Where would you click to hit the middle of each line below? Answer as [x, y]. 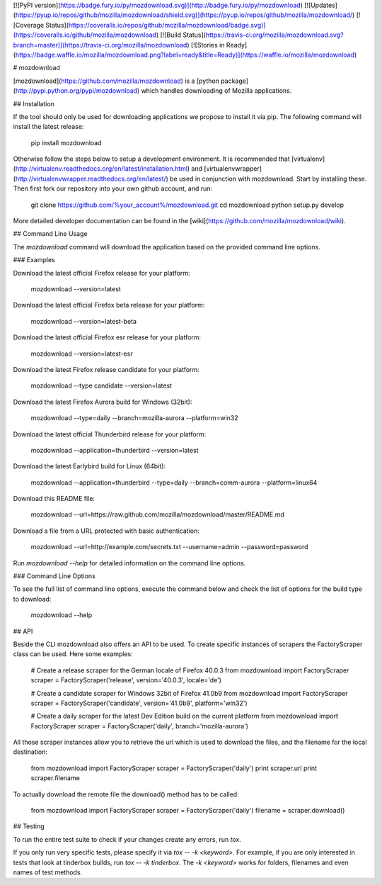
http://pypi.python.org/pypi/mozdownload [76, 91]
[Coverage [29, 25]
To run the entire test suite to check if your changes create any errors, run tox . [127, 839]
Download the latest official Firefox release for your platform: [102, 273]
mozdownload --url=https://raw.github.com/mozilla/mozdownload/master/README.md [157, 514]
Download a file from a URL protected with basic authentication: [106, 531]
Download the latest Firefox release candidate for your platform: [106, 369]
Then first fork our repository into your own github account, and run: [112, 188]
